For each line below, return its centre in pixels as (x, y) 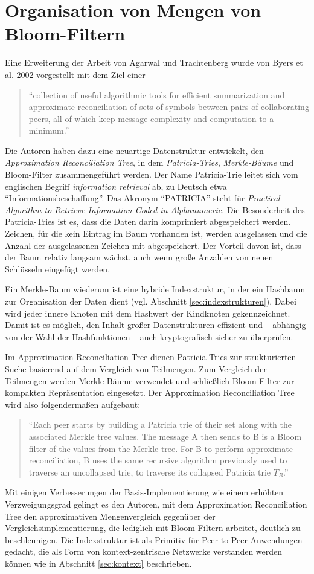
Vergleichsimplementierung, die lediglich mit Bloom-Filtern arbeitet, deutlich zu (153, 528)
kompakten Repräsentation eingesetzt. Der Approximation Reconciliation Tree (150, 392)
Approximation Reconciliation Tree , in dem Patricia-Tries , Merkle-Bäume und (149, 162)
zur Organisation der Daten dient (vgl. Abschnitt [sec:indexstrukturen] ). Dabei (151, 301)
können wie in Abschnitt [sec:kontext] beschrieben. (98, 563)
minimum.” (49, 130)
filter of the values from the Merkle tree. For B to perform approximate (161, 448)
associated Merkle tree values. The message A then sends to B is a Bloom (165, 436)
